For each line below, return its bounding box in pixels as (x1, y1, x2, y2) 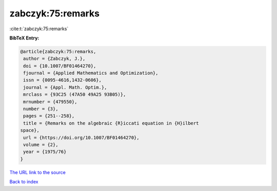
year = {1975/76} (23, 149, 67, 155)
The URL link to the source (9, 169, 66, 175)
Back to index (9, 179, 38, 185)
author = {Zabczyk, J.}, (23, 56, 86, 61)
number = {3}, (23, 106, 58, 112)
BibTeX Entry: (9, 35, 39, 41)
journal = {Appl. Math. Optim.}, (23, 84, 107, 90)
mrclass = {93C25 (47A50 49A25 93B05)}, (23, 92, 126, 97)
